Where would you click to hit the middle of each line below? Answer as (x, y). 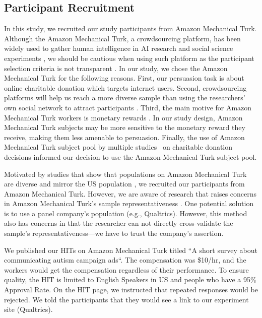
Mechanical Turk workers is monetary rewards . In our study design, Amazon (123, 117)
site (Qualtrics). (28, 309)
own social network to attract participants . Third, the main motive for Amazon (128, 107)
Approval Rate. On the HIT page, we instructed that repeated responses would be (131, 290)
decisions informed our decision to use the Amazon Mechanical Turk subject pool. (130, 156)
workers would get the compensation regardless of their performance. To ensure (126, 269)
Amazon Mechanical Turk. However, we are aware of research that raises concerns (130, 193)
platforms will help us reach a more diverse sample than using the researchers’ (125, 98)
